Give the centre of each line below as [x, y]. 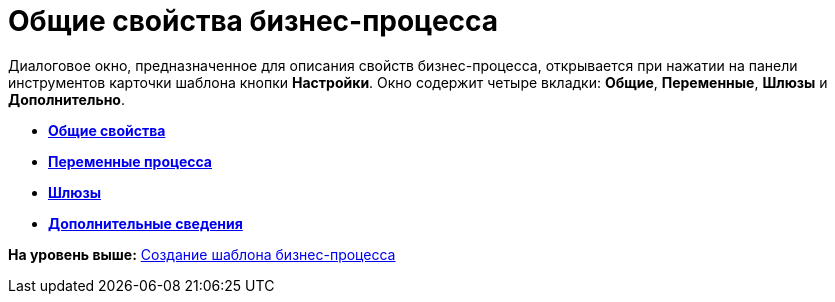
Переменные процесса [130, 161]
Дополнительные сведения [145, 223]
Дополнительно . [66, 99]
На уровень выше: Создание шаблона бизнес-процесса [202, 254]
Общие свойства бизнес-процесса [253, 21]
